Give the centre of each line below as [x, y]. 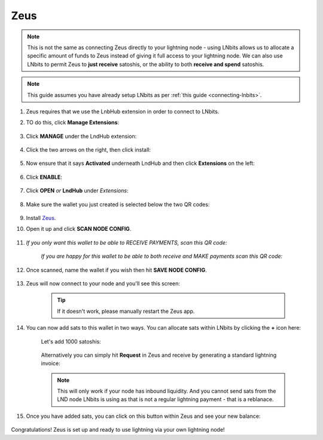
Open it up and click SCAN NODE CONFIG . [79, 229]
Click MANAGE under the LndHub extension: [81, 136]
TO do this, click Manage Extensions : [73, 122]
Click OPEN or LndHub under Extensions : [77, 191]
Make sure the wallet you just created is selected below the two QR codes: [118, 204]
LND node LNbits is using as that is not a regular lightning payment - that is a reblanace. [165, 399]
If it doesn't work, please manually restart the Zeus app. [126, 311]
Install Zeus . [41, 218]
